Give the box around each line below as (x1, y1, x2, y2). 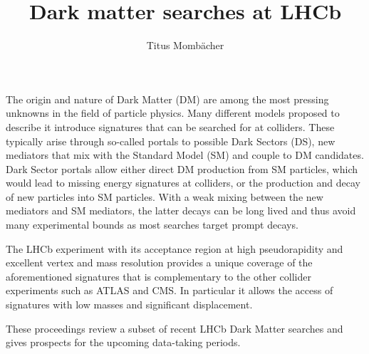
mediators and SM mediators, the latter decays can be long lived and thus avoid (6, 203, 356, 218)
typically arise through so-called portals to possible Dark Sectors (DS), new (6, 133, 336, 148)
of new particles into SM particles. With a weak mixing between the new (6, 189, 323, 204)
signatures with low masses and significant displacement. (6, 297, 253, 312)
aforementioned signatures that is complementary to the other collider (6, 269, 311, 283)
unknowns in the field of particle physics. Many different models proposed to (6, 105, 340, 120)
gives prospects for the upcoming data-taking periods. (6, 335, 241, 350)
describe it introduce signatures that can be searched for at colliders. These (6, 119, 335, 134)
